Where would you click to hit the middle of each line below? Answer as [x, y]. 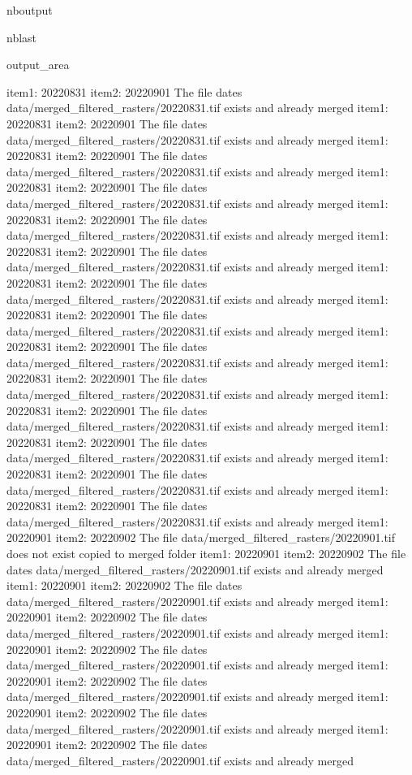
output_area [38, 65]
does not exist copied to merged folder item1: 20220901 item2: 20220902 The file [206, 553]
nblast [22, 37]
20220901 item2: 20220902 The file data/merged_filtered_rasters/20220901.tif [201, 537]
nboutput [30, 10]
